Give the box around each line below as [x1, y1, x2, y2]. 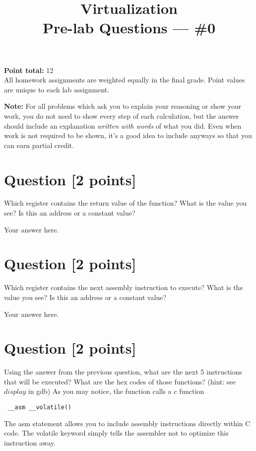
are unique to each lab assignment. [4, 84, 110, 94]
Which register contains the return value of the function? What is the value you [4, 198, 247, 208]
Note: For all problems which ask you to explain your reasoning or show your [4, 101, 242, 111]
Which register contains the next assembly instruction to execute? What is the [4, 282, 243, 293]
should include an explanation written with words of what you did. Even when [4, 120, 242, 131]
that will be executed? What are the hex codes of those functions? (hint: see [4, 376, 236, 386]
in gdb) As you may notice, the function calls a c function [28, 386, 204, 396]
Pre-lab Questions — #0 [42, 17, 216, 38]
